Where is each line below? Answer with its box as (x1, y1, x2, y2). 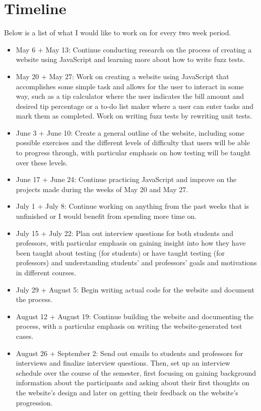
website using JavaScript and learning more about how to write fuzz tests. (16, 54, 245, 65)
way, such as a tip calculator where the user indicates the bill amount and (16, 91, 244, 101)
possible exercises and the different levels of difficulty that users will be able (16, 137, 250, 148)
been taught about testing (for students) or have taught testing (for (16, 247, 225, 258)
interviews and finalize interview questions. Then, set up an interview (16, 358, 230, 368)
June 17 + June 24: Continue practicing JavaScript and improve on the (16, 174, 237, 185)
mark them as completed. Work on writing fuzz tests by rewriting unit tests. (16, 110, 252, 121)
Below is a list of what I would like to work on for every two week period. (4, 27, 231, 38)
